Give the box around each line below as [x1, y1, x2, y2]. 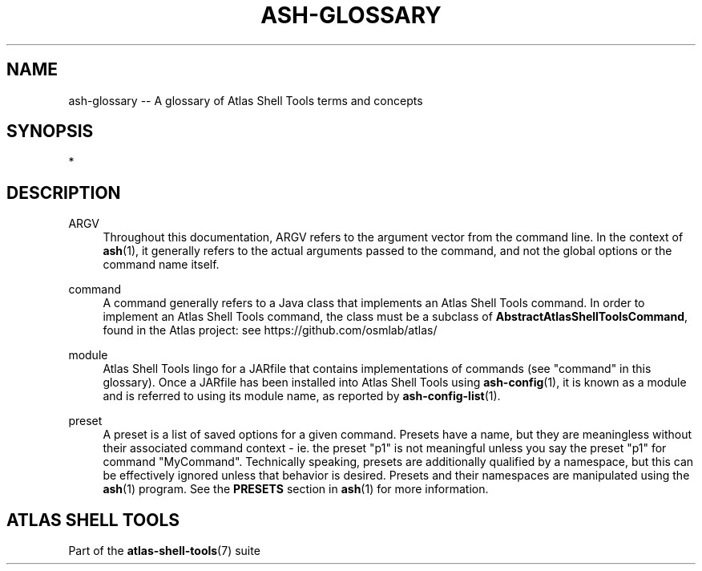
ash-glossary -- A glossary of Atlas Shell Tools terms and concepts [68, 93, 423, 107]
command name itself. [103, 257, 220, 272]
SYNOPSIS [6, 121, 94, 142]
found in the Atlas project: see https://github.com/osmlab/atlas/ [103, 323, 438, 338]
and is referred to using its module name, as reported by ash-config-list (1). [103, 389, 501, 403]
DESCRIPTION [6, 182, 121, 203]
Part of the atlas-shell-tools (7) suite [68, 544, 260, 558]
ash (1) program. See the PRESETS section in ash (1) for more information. [103, 482, 489, 496]
